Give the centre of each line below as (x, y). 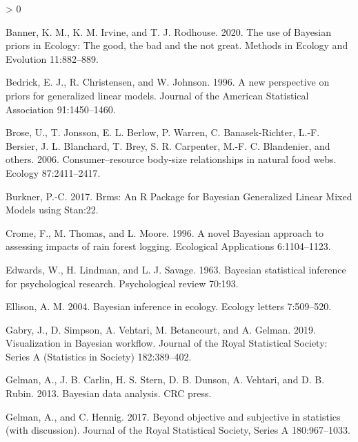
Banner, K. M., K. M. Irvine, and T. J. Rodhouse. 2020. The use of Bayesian (169, 31)
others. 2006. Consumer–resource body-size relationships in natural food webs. (171, 159)
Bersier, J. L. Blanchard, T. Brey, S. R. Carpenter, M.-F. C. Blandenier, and (168, 145)
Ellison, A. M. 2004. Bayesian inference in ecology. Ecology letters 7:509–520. (169, 306)
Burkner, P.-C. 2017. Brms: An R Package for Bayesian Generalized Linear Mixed (179, 196)
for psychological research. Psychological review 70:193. (122, 283)
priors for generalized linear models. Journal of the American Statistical (157, 95)
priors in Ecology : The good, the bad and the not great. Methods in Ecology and (177, 45)
